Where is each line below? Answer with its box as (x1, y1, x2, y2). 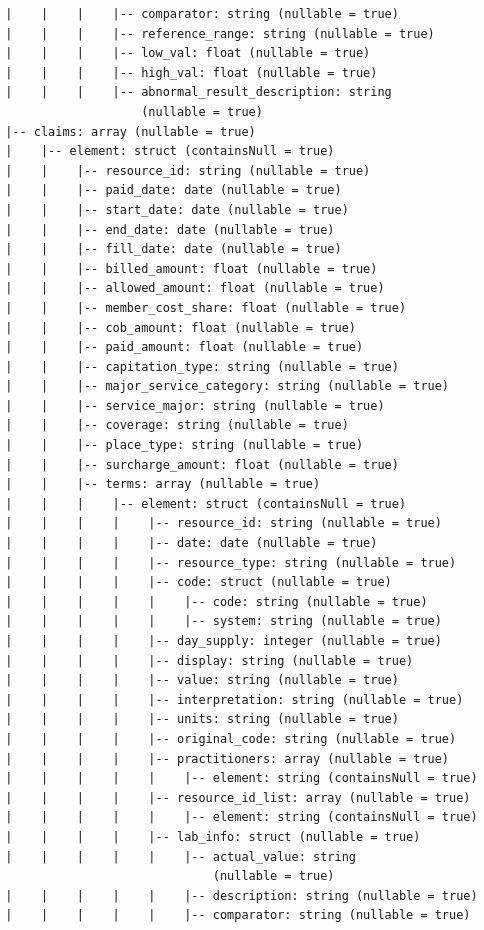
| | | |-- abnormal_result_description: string (5, 85, 392, 100)
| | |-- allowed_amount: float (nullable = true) (5, 281, 385, 296)
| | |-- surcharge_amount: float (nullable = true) (5, 457, 399, 472)
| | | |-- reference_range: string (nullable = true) (5, 26, 435, 41)
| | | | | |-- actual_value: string (5, 849, 356, 864)
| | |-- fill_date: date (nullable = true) (5, 242, 342, 257)
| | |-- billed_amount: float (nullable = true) (5, 261, 378, 276)
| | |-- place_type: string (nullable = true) (5, 438, 364, 453)
